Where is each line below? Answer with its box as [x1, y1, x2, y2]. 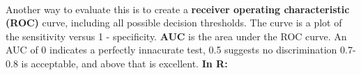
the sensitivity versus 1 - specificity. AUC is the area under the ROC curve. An [6, 28, 347, 43]
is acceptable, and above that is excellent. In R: [21, 56, 228, 70]
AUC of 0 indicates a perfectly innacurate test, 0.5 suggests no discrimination [6, 42, 337, 57]
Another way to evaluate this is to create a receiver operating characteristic [6, 1, 350, 16]
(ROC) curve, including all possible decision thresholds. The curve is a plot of [6, 15, 342, 30]
